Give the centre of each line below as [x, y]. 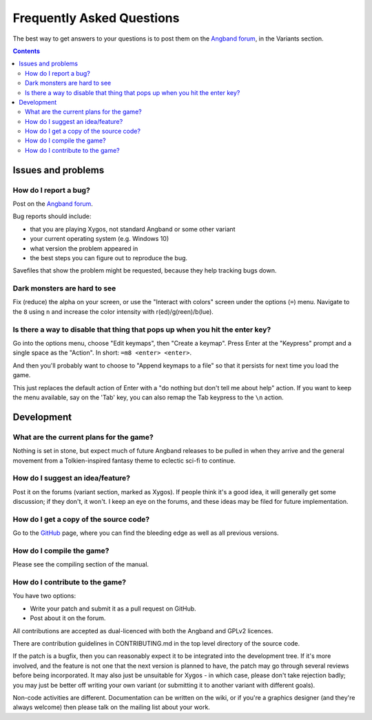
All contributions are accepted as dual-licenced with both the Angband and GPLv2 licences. [143, 631]
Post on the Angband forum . [53, 204]
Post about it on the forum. [68, 618]
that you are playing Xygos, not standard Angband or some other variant [133, 229]
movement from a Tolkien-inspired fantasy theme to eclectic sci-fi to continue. [124, 460]
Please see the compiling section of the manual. [81, 564]
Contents [27, 51]
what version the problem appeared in [84, 248]
